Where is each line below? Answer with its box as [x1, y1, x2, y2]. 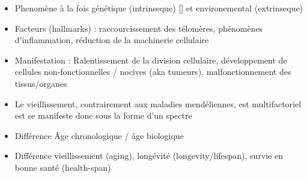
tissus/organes [14, 77, 67, 89]
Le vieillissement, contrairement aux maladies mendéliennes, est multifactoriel [14, 97, 302, 110]
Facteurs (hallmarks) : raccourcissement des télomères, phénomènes [14, 22, 263, 34]
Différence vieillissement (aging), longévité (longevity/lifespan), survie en [14, 149, 284, 162]
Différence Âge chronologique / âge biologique [14, 129, 184, 141]
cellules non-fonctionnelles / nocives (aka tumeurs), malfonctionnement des [14, 65, 291, 78]
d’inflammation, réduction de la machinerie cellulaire [14, 34, 209, 46]
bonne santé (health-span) [14, 161, 111, 173]
